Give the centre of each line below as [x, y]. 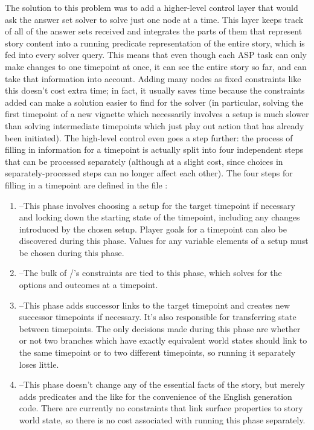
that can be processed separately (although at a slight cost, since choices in [144, 161]
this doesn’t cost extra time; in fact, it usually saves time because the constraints [155, 90]
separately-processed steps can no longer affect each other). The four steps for [149, 173]
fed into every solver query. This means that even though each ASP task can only [156, 55]
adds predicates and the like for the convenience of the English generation [155, 396]
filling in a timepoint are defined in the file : [86, 185]
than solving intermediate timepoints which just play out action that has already [155, 125]
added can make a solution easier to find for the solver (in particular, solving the [154, 102]
